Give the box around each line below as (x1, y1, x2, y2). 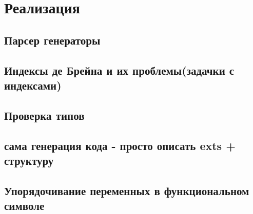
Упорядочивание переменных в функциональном (4, 182, 249, 198)
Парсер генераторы (4, 32, 101, 48)
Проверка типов (4, 107, 85, 123)
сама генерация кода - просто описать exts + (4, 137, 236, 153)
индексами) (4, 77, 62, 93)
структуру (4, 152, 54, 168)
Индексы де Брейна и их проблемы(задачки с (4, 62, 235, 78)
